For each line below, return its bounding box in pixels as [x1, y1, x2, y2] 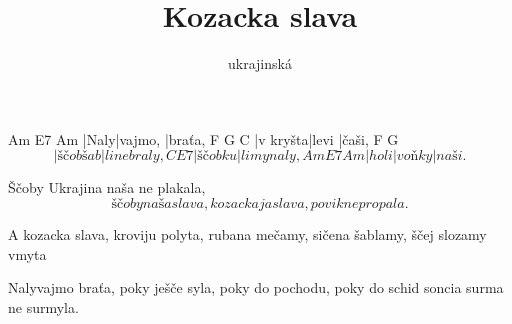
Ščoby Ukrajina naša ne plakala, [8, 177, 206, 198]
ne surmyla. [8, 296, 79, 317]
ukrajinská [228, 53, 292, 74]
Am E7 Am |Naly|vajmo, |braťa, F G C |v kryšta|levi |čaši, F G [8, 128, 399, 149]
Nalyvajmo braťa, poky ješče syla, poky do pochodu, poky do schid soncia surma [8, 277, 504, 298]
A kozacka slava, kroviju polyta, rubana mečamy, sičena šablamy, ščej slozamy [8, 223, 487, 244]
